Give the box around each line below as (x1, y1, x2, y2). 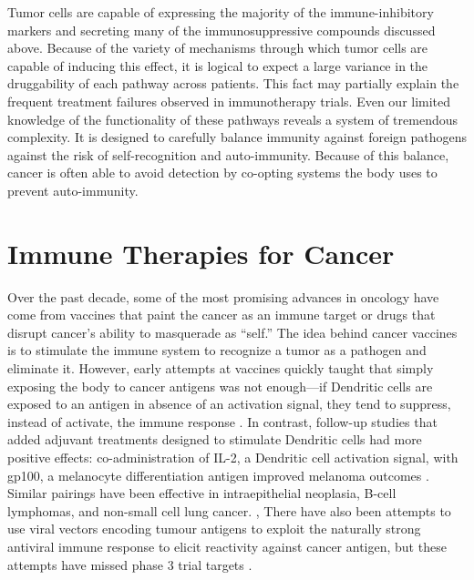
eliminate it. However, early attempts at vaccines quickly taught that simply (7, 359, 434, 378)
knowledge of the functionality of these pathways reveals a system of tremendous (7, 109, 459, 128)
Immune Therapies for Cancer (7, 234, 395, 271)
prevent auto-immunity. (7, 180, 139, 199)
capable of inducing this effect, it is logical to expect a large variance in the (7, 56, 428, 75)
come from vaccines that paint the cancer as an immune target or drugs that (7, 305, 436, 324)
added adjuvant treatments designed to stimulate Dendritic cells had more (7, 430, 422, 449)
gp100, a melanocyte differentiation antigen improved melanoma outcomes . (7, 465, 429, 484)
